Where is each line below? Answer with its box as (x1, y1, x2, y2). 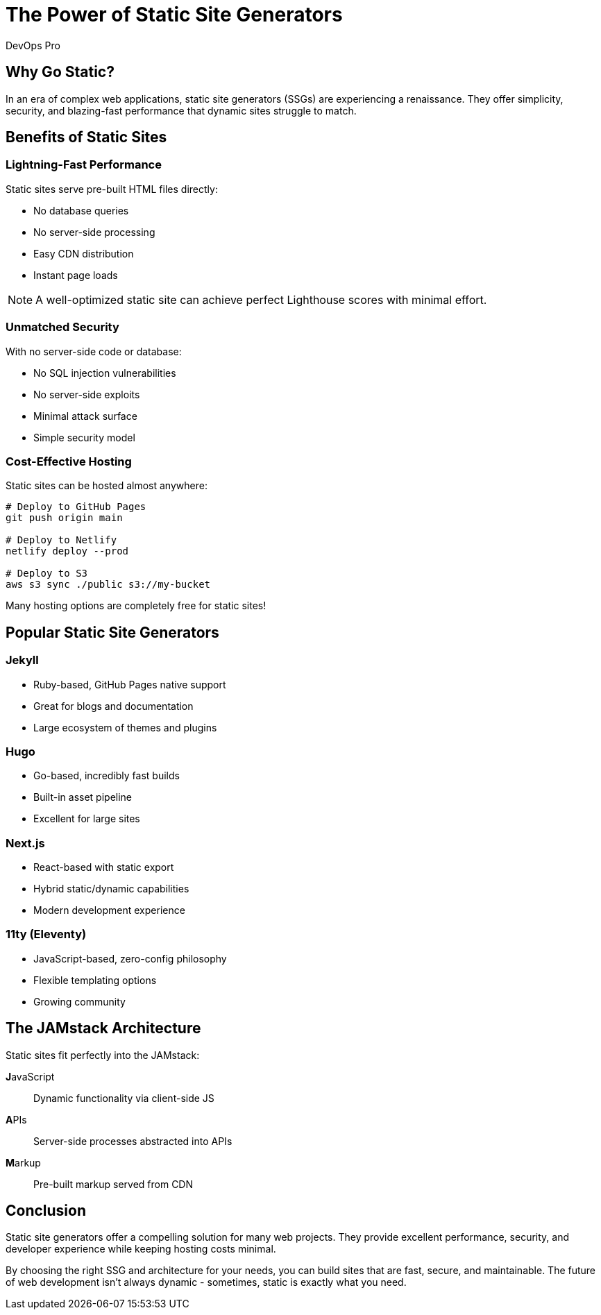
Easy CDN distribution (33, 247, 134, 260)
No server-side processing (33, 226, 155, 238)
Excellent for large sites (33, 813, 140, 825)
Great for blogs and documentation (33, 699, 194, 712)
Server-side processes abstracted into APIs (33, 1135, 232, 1147)
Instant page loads (33, 269, 118, 281)
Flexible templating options (33, 974, 157, 986)
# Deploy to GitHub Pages (6, 501, 146, 513)
